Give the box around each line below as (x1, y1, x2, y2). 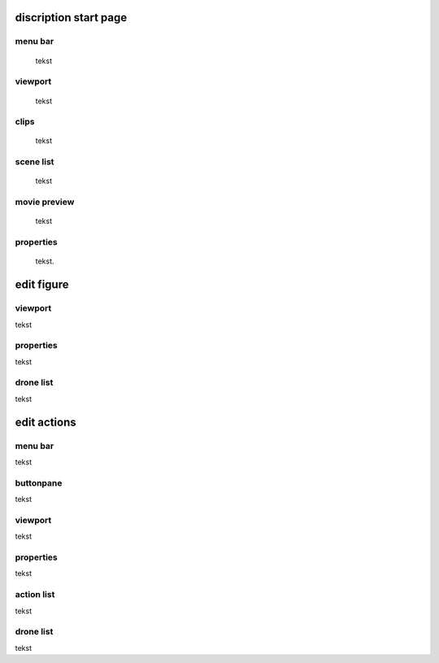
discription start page (15, 11, 128, 24)
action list (15, 589, 55, 600)
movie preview (15, 196, 75, 207)
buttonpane (15, 477, 63, 488)
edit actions (15, 415, 76, 429)
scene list (15, 156, 54, 168)
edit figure (15, 277, 69, 292)
